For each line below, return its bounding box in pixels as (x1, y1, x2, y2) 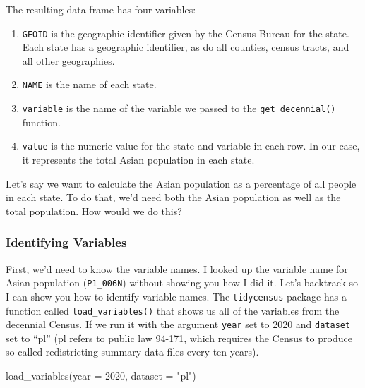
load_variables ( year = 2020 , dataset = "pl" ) (6, 368, 196, 382)
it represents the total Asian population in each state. (22, 152, 255, 166)
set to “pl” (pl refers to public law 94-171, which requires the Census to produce (6, 330, 352, 345)
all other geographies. (22, 53, 115, 68)
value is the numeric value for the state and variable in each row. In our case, (22, 138, 360, 153)
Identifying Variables (6, 234, 127, 251)
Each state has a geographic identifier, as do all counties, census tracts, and (22, 40, 349, 54)
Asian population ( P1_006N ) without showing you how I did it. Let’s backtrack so (6, 275, 359, 290)
